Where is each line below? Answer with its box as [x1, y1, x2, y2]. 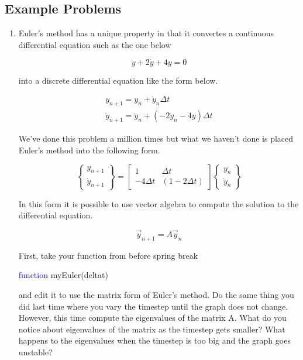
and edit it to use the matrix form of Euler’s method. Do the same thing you [18, 289, 294, 301]
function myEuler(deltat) [18, 269, 108, 281]
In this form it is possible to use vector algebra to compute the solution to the [18, 197, 299, 210]
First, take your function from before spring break [18, 249, 198, 261]
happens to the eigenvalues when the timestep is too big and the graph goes [18, 334, 291, 347]
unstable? [18, 346, 53, 358]
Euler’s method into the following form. [18, 143, 160, 156]
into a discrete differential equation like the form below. [18, 74, 218, 86]
